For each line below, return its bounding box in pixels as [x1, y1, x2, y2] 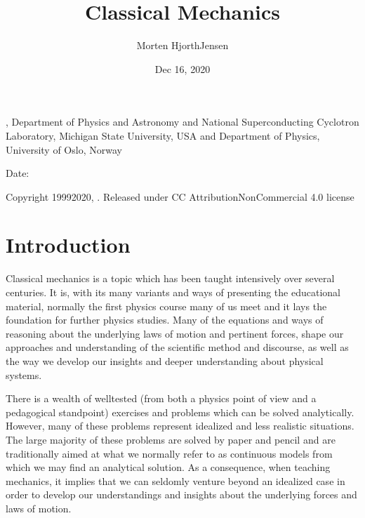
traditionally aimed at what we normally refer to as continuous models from [6, 446, 333, 460]
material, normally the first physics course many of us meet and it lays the [6, 298, 327, 313]
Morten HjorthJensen [136, 38, 229, 53]
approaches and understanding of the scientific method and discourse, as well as [6, 340, 349, 354]
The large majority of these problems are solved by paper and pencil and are [6, 432, 336, 446]
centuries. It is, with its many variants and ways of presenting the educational [6, 285, 340, 299]
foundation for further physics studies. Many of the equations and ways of [6, 312, 324, 327]
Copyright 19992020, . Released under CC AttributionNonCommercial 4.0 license [6, 189, 354, 204]
